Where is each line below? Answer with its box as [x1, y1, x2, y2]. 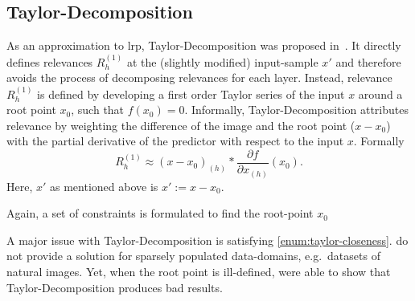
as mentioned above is [50, 177, 158, 194]
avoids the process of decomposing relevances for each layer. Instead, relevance [6, 69, 392, 86]
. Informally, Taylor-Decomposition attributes [184, 101, 409, 118]
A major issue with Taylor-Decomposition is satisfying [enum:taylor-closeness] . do [6, 231, 409, 248]
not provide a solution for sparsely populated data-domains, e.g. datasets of [6, 247, 380, 264]
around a [358, 85, 403, 102]
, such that [71, 101, 125, 118]
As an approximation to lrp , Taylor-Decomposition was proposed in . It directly [6, 37, 401, 54]
